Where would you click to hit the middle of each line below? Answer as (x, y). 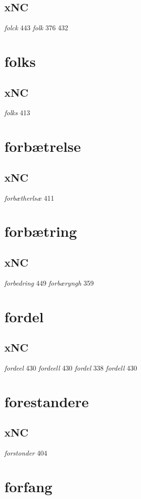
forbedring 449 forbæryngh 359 (49, 282)
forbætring (41, 231)
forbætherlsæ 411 (29, 198)
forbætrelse (43, 146)
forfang (28, 486)
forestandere (47, 401)
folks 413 (17, 113)
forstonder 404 (26, 453)
